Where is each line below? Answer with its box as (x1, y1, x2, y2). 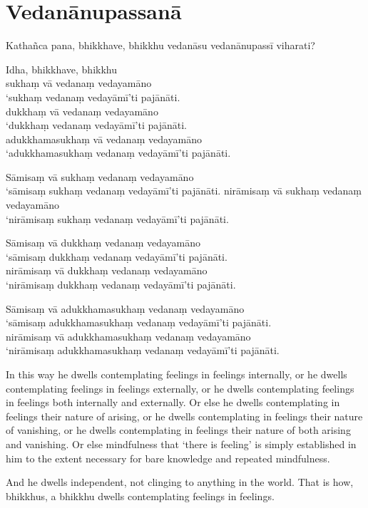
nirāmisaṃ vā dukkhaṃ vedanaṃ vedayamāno (6, 263, 208, 278)
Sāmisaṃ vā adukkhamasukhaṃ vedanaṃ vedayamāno (6, 301, 245, 316)
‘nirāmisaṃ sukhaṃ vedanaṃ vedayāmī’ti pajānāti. (6, 211, 229, 226)
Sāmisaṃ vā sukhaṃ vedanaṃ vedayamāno (6, 169, 194, 184)
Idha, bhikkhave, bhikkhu (6, 61, 118, 76)
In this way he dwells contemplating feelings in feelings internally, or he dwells (6, 367, 347, 381)
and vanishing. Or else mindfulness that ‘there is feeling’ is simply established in (6, 436, 357, 451)
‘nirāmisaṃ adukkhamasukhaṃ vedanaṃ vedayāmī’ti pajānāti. (6, 343, 280, 358)
